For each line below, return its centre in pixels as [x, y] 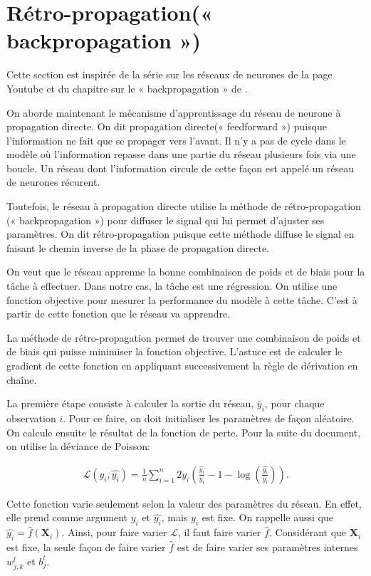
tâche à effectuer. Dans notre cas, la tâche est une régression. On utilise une [172, 286]
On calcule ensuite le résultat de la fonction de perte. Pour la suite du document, [184, 432]
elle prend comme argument [67, 517]
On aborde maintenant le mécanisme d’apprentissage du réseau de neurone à [174, 112]
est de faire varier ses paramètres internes [267, 546]
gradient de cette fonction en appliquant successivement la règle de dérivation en [182, 365]
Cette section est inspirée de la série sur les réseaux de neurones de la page [169, 74]
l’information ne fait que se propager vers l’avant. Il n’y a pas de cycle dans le [176, 140]
